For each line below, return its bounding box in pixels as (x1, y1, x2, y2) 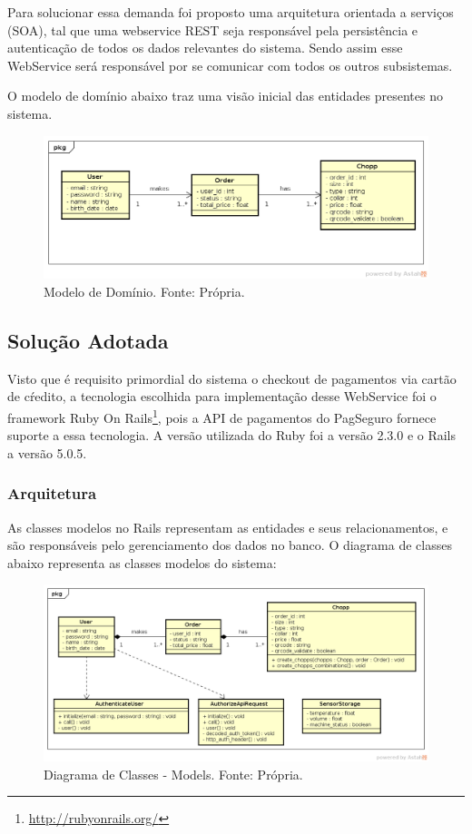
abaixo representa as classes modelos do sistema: (7, 553, 277, 572)
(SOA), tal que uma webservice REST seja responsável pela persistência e (7, 20, 418, 39)
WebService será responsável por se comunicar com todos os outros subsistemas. (7, 55, 453, 74)
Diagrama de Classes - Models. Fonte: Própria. (44, 764, 303, 783)
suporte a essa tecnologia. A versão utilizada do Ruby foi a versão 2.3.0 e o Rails (7, 426, 457, 445)
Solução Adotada (7, 326, 169, 354)
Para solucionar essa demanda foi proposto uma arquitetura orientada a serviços (7, 3, 454, 21)
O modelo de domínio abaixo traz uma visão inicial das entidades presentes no (7, 86, 443, 105)
